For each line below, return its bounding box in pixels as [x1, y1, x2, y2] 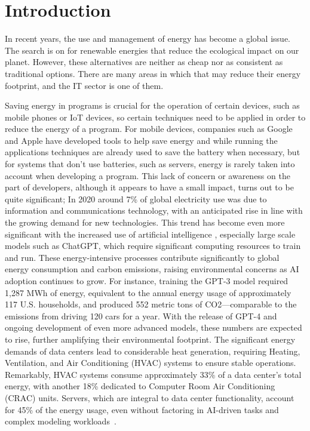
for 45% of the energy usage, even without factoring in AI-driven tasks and [5, 403, 279, 415]
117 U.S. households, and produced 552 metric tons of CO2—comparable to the [5, 298, 297, 310]
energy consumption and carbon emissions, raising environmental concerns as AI [5, 263, 299, 275]
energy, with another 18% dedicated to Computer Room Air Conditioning [5, 380, 275, 392]
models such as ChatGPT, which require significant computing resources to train [5, 239, 301, 252]
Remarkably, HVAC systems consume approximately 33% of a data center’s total [5, 368, 302, 380]
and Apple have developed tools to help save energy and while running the [5, 134, 278, 146]
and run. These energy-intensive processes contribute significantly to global [5, 251, 280, 263]
